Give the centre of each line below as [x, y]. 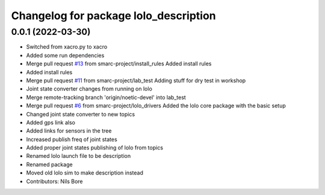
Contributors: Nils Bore [55, 181]
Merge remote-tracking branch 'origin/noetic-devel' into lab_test [106, 97]
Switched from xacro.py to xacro [67, 47]
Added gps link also [51, 122]
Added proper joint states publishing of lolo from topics [95, 148]
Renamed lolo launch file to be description [79, 156]
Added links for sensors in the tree [69, 131]
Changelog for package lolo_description [113, 16]
